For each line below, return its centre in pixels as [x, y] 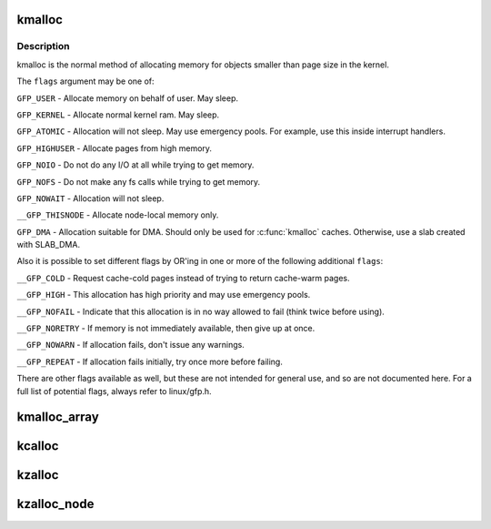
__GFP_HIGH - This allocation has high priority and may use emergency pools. [164, 295]
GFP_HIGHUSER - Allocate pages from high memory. [115, 148]
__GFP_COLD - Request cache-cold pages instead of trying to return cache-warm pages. [183, 278]
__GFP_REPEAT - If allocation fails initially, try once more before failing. [150, 361]
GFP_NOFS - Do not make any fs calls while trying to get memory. [139, 181]
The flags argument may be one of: [85, 81]
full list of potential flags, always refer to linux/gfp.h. [115, 391]
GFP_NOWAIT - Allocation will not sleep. [90, 198]
